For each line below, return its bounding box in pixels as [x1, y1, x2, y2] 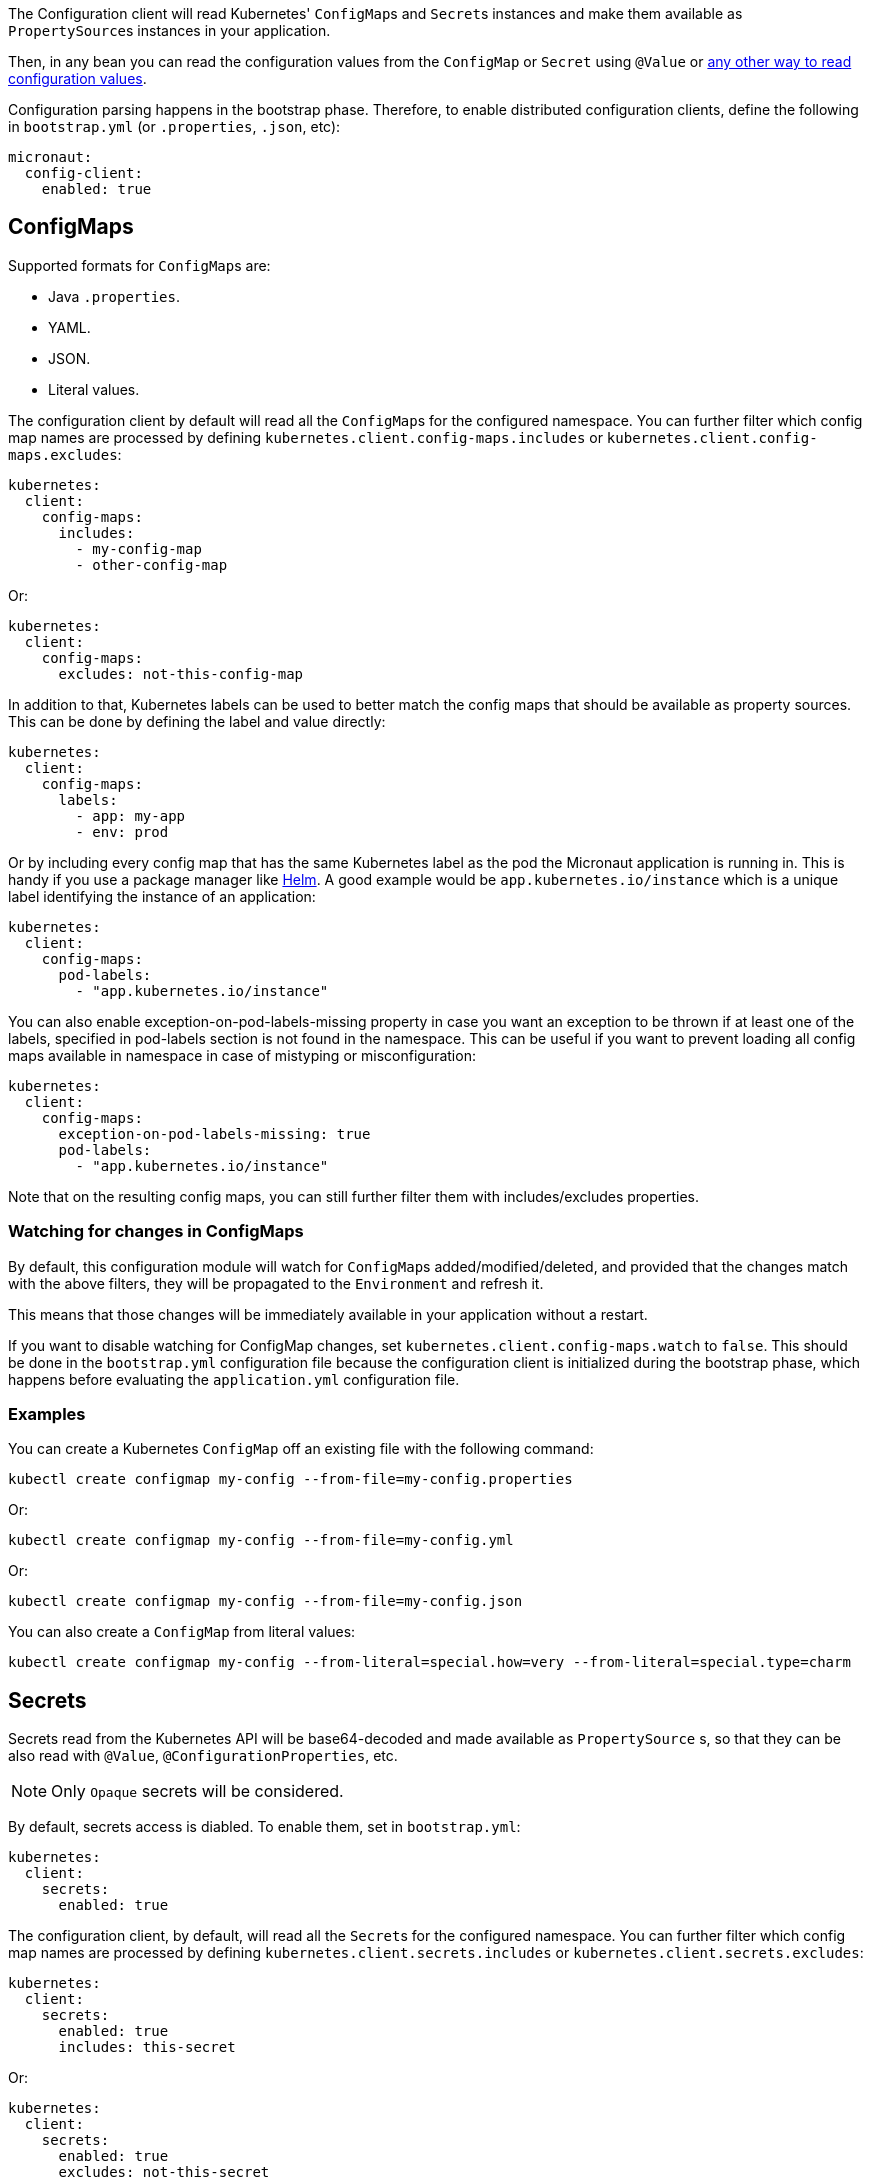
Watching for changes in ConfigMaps [8, 1221, 304, 1242]
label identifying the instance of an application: [8, 887, 316, 905]
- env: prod [75, 823, 169, 840]
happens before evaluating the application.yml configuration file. [8, 1370, 460, 1388]
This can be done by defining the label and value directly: [8, 712, 386, 730]
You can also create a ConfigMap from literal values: [8, 1623, 356, 1641]
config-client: [24, 165, 143, 181]
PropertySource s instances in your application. [8, 22, 331, 39]
